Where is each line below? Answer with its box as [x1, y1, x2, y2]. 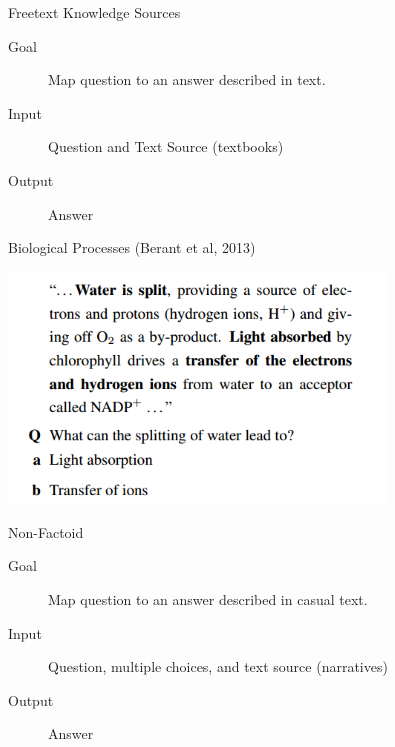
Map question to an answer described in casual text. [48, 588, 368, 609]
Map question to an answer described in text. [48, 69, 326, 90]
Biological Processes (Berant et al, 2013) [8, 237, 256, 258]
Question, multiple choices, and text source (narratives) [48, 656, 388, 677]
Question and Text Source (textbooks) [48, 136, 284, 157]
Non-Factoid [8, 521, 84, 542]
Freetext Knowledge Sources [8, 2, 181, 22]
